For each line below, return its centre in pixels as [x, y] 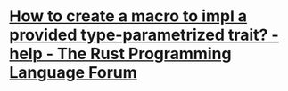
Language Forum [74, 73]
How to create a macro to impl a [128, 16]
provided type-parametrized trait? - [144, 35]
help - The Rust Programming [120, 54]
